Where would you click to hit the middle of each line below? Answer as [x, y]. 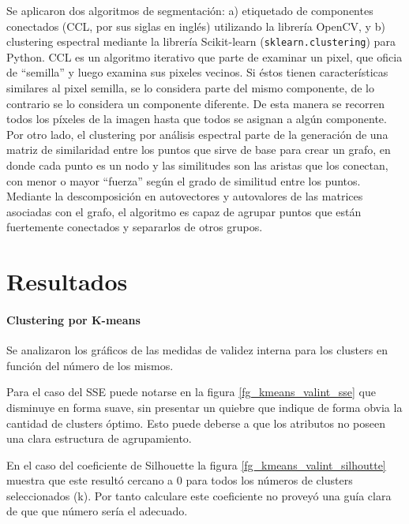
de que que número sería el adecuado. [97, 511]
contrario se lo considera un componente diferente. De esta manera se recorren [196, 103]
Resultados [67, 281]
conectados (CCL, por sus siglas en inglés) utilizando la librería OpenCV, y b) [196, 26]
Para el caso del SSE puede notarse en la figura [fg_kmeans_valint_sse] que [191, 392]
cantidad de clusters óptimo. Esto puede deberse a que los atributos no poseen [196, 423]
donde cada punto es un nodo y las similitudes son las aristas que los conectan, [197, 165]
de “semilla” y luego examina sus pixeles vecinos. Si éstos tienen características [197, 72]
